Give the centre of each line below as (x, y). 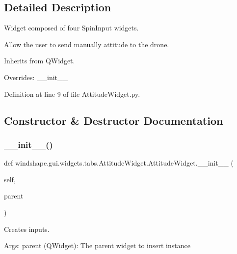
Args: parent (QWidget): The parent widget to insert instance (97, 245)
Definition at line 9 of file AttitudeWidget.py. (72, 94)
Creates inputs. (27, 229)
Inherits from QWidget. (39, 61)
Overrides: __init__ (36, 77)
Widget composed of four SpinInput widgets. (71, 28)
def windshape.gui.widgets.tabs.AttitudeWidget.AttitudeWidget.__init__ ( (119, 163)
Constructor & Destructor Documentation (114, 120)
